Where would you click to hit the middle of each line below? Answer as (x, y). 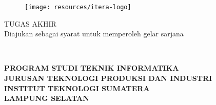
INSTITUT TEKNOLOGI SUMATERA (77, 88)
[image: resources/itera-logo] (78, 7)
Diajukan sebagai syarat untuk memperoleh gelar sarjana (94, 34)
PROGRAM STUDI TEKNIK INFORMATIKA (92, 68)
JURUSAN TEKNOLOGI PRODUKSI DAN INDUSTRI (108, 78)
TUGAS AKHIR (30, 23)
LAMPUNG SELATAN (47, 98)
